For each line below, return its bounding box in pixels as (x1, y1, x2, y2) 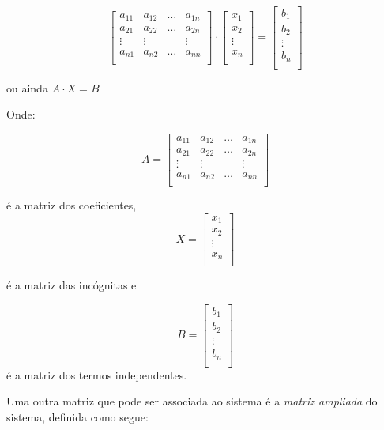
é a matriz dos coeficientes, (6, 197, 137, 213)
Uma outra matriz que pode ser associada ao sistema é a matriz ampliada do (6, 393, 378, 409)
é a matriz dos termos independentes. (6, 366, 187, 383)
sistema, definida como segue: (6, 408, 149, 424)
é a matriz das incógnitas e (6, 277, 137, 293)
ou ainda (6, 79, 48, 96)
